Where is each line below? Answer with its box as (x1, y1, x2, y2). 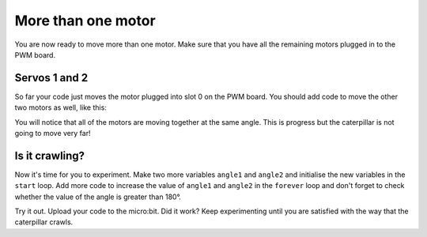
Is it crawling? (14, 149, 85, 162)
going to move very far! (14, 129, 91, 138)
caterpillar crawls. (14, 217, 74, 227)
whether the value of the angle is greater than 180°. (14, 192, 182, 201)
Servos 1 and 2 (14, 71, 89, 85)
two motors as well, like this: (14, 103, 107, 112)
